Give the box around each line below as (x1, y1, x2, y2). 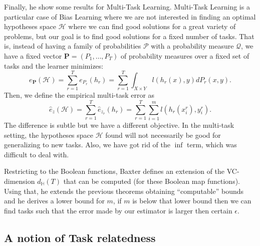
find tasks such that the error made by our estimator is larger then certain (4, 205, 232, 215)
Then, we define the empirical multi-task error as (4, 90, 155, 100)
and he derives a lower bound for (4, 195, 105, 206)
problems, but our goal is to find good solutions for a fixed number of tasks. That (4, 31, 254, 41)
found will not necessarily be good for (105, 129, 221, 140)
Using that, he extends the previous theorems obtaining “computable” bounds (4, 185, 244, 196)
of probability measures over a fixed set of (121, 50, 249, 61)
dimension (4, 175, 35, 186)
